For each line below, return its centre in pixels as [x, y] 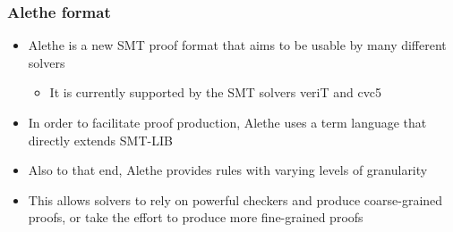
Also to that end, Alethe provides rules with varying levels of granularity [228, 170]
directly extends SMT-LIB [100, 140]
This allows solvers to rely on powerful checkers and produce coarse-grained [235, 199]
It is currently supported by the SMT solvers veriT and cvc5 [215, 92]
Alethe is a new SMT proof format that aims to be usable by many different [237, 45]
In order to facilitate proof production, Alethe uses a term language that [227, 122]
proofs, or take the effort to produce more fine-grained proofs [196, 217]
